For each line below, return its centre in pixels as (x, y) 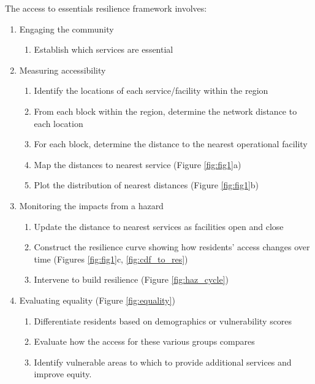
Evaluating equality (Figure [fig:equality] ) (97, 300)
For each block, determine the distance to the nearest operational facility (171, 144)
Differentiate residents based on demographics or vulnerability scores (163, 321)
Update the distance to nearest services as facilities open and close (159, 226)
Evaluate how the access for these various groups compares (144, 341)
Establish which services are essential (104, 49)
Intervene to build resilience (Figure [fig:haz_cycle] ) (131, 279)
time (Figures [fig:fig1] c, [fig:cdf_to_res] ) (111, 259)
